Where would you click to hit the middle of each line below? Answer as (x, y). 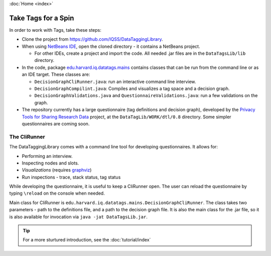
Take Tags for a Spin (42, 18)
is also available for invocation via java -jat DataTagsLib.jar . (78, 217)
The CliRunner (27, 137)
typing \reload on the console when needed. (57, 193)
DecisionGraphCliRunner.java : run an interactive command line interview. (115, 81)
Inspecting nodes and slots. (50, 163)
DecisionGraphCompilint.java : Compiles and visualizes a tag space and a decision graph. (132, 89)
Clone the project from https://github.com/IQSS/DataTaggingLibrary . (92, 39)
